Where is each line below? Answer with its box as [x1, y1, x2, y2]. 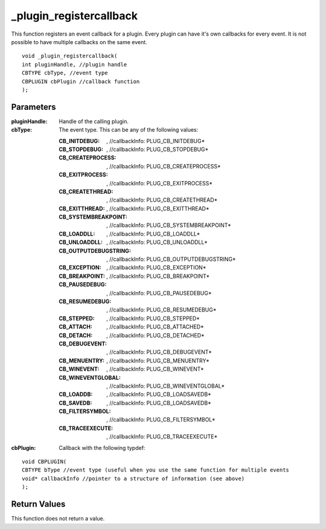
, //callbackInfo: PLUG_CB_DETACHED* [106, 332, 205, 339]
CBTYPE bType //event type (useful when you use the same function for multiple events [22, 467, 290, 473]
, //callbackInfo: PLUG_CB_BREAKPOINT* [106, 272, 210, 280]
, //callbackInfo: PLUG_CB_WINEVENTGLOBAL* [106, 382, 225, 390]
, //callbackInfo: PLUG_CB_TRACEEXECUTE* [106, 433, 218, 440]
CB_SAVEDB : [59, 399, 92, 406]
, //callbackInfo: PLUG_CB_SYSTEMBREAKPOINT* [106, 222, 232, 229]
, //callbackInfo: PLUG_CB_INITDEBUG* [106, 137, 205, 144]
